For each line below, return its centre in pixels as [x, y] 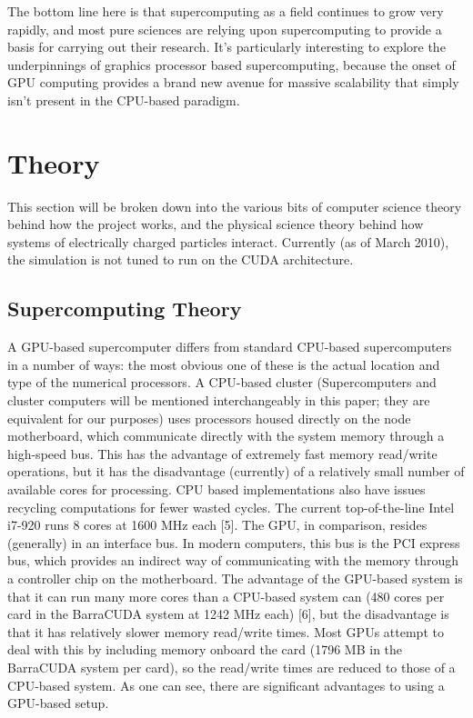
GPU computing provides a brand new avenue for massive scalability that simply [233, 82]
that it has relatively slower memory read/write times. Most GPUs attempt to [226, 631]
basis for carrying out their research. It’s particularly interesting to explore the [226, 47]
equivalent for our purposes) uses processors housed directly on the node [209, 418]
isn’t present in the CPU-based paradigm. [124, 100]
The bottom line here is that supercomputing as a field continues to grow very [226, 11]
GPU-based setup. [58, 703]
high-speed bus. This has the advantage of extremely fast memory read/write [222, 453]
